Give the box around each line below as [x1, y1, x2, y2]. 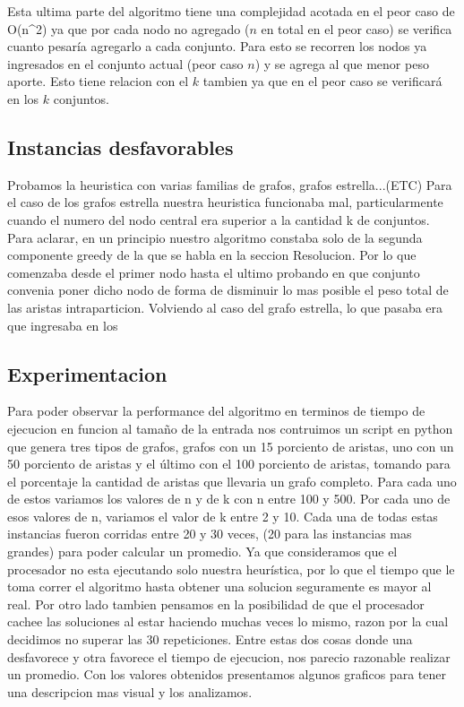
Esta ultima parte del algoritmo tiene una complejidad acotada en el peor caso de [7, 2, 455, 20]
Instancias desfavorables [7, 133, 234, 160]
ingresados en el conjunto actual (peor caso [7, 54, 244, 73]
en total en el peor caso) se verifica [261, 19, 452, 38]
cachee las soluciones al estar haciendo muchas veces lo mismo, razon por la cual [7, 612, 449, 631]
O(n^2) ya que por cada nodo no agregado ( [7, 19, 250, 38]
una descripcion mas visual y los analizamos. [7, 682, 253, 701]
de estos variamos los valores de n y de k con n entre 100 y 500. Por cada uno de [7, 489, 451, 508]
